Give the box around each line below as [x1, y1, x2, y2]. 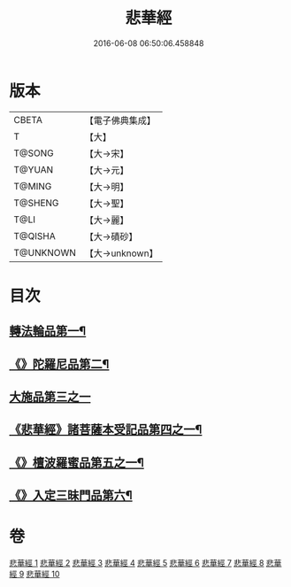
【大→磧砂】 [84, 230, 138, 243]
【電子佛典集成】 [84, 114, 157, 127]
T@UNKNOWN [13, 246, 77, 259]
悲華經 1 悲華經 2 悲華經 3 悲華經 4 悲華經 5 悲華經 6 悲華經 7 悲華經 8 [9, 558, 264, 568]
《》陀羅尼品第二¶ [9, 356, 110, 372]
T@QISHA [13, 229, 56, 242]
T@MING [13, 180, 52, 192]
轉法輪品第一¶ [9, 324, 87, 339]
